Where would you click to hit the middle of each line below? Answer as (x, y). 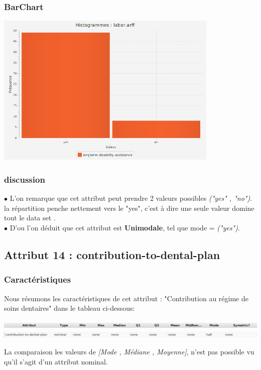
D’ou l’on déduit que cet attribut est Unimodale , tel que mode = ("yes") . (125, 227)
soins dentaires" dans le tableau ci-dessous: (70, 308)
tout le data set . (30, 218)
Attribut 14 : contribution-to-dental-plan (112, 254)
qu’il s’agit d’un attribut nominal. (56, 361)
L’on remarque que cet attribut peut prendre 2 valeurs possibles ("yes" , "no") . (131, 198)
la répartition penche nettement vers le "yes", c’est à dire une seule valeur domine (129, 208)
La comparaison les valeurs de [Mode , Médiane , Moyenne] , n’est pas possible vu (129, 351)
